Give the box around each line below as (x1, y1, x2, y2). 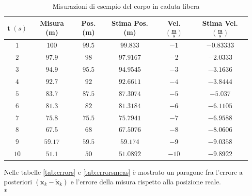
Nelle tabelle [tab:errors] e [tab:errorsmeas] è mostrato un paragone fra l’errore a (4, 167, 243, 177)
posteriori (4, 176, 32, 186)
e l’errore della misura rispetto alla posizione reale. (70, 176, 221, 186)
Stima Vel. (202, 17, 238, 28)
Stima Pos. (111, 17, 148, 28)
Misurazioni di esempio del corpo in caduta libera (52, 1, 200, 11)
